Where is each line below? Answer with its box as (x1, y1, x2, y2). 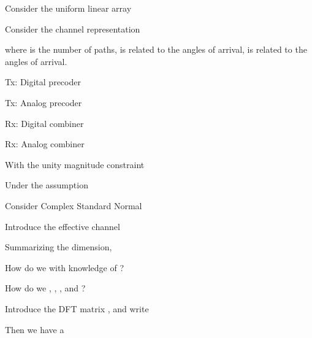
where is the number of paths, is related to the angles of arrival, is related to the (5, 43, 307, 56)
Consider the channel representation (5, 22, 140, 35)
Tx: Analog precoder (5, 96, 82, 109)
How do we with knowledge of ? (5, 261, 124, 274)
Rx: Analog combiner (5, 137, 85, 150)
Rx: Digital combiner (5, 117, 84, 129)
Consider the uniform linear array (5, 2, 132, 14)
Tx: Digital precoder (5, 75, 81, 88)
